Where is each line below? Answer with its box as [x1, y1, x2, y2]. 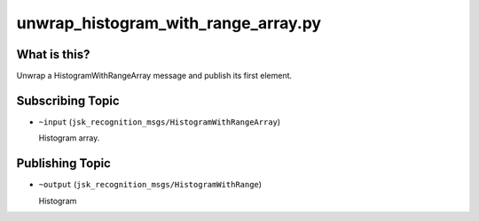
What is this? [16, 47, 90, 62]
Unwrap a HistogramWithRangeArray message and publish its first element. [16, 71, 293, 81]
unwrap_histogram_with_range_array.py [16, 13, 322, 33]
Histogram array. [38, 133, 100, 143]
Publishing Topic [16, 156, 111, 171]
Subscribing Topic [16, 93, 120, 108]
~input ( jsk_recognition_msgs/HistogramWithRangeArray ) [38, 116, 281, 127]
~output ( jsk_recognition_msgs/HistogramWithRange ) [38, 179, 262, 190]
